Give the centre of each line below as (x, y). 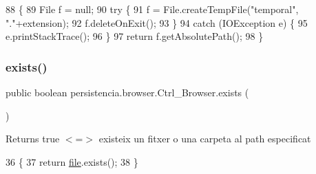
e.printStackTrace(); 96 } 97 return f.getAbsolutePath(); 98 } (135, 36)
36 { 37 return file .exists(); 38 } (72, 161)
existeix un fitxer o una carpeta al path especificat (205, 139)
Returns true (33, 139)
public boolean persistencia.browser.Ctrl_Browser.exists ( (127, 92)
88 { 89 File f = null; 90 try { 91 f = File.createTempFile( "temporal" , (152, 9)
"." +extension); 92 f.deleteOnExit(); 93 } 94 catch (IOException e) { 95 (157, 22)
